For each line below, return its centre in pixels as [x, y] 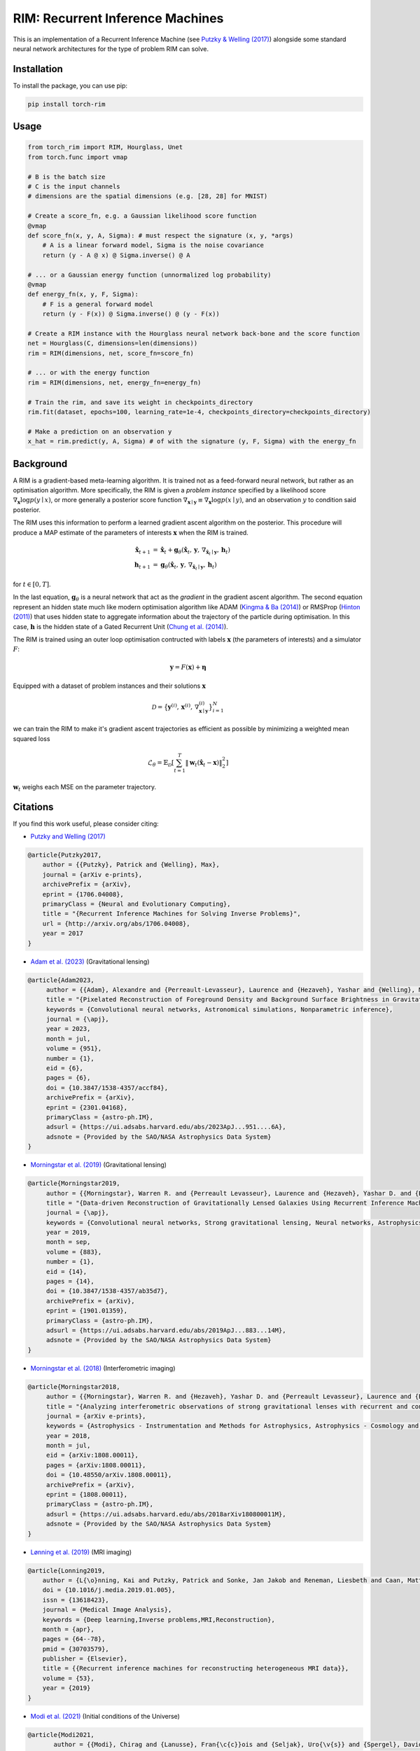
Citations [33, 807]
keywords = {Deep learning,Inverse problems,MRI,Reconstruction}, [159, 1619]
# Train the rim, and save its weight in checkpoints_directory [140, 402]
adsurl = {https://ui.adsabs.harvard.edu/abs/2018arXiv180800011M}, [166, 1514]
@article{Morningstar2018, [74, 1386]
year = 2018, [68, 1435]
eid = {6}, [65, 1068]
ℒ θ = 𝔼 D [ [161, 763]
